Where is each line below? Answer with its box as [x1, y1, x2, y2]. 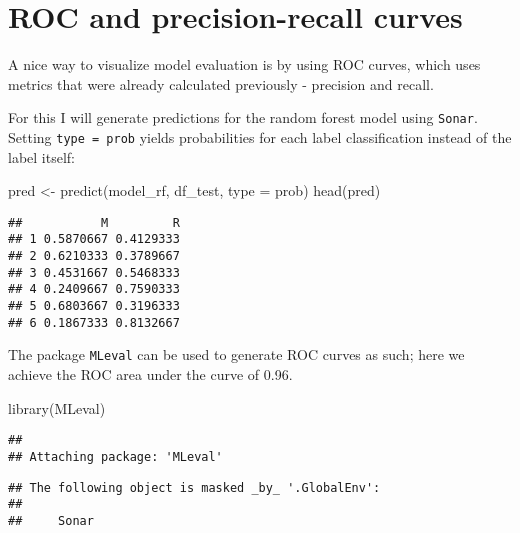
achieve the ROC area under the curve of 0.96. [8, 364, 293, 385]
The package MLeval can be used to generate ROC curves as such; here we [8, 344, 465, 365]
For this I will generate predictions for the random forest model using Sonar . [8, 107, 478, 128]
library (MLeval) [8, 397, 106, 418]
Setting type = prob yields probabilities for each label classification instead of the [8, 126, 512, 147]
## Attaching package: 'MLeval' [8, 449, 223, 464]
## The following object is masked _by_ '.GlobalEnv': [8, 480, 381, 495]
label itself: [8, 146, 75, 167]
